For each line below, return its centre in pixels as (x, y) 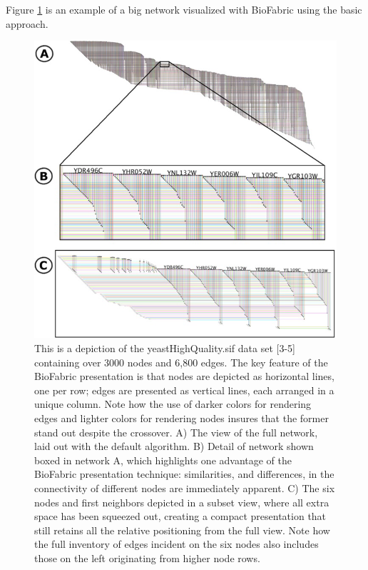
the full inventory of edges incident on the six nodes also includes (177, 544)
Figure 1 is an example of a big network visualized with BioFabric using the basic (184, 9)
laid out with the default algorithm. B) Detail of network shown (174, 446)
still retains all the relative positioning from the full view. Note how (182, 530)
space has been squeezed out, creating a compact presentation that (180, 516)
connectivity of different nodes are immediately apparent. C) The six (185, 487)
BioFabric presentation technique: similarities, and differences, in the (184, 474)
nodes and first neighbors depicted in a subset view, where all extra (182, 502)
